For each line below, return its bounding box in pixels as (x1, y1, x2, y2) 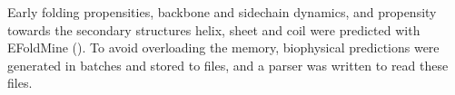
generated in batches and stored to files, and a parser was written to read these (7, 55, 449, 74)
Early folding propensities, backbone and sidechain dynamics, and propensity (7, 3, 437, 21)
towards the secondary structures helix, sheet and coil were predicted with (7, 20, 420, 39)
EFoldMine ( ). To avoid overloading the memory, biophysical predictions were (7, 38, 440, 57)
